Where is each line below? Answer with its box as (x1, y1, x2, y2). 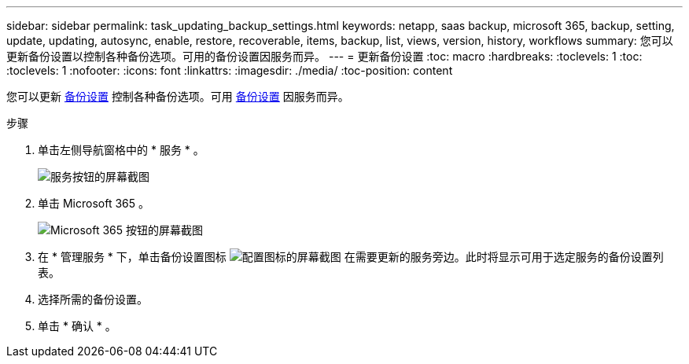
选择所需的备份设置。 (38, 292, 148, 306)
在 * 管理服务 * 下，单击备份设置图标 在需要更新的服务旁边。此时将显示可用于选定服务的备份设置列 (38, 250, 664, 263)
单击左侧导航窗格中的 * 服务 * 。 (38, 143, 204, 156)
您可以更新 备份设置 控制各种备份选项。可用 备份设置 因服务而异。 (6, 90, 349, 103)
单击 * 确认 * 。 (38, 319, 116, 333)
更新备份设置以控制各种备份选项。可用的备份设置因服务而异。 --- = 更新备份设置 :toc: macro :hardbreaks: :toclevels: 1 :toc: (6, 50, 643, 63)
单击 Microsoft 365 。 (38, 197, 149, 210)
